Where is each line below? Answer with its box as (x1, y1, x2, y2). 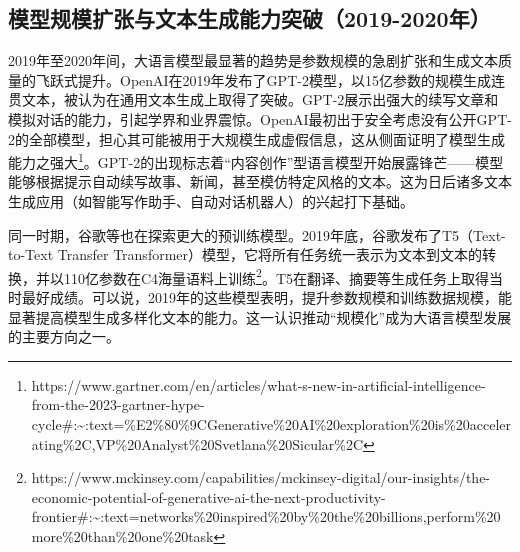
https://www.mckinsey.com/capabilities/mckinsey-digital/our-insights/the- (31, 467, 491, 488)
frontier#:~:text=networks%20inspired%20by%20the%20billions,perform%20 (31, 506, 501, 527)
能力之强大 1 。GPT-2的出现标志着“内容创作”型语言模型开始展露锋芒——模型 (8, 149, 504, 172)
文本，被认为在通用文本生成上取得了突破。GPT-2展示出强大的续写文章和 (21, 89, 499, 110)
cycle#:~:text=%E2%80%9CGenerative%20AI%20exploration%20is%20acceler (31, 414, 511, 435)
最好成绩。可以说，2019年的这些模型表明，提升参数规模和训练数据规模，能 (21, 287, 512, 308)
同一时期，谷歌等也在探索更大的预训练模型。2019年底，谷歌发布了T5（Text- (8, 224, 506, 245)
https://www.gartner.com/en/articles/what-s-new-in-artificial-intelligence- (31, 374, 486, 395)
